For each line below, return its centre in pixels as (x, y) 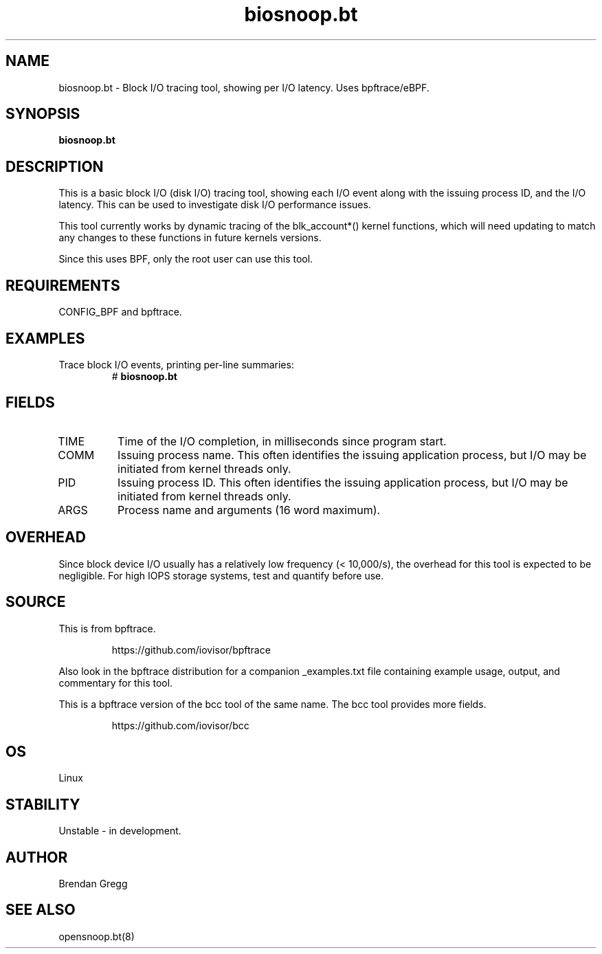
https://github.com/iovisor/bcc (180, 725)
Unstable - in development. (120, 831)
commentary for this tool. (116, 683)
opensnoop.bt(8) (97, 936)
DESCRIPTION (55, 166)
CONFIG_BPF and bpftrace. (120, 312)
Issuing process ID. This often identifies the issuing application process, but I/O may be (343, 482)
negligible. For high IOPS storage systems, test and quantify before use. (221, 575)
